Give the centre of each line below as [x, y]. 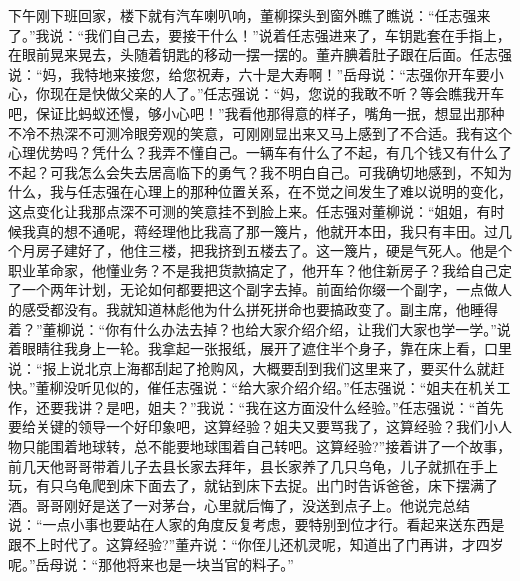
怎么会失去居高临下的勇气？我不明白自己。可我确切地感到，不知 [287, 171]
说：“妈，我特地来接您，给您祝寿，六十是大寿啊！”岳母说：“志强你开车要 [249, 73]
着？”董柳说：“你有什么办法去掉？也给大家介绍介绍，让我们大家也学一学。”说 [259, 328]
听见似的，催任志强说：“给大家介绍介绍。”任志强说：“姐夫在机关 [287, 387]
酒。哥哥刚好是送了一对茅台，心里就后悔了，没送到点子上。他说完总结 [239, 504]
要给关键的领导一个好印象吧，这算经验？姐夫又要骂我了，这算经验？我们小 [253, 426]
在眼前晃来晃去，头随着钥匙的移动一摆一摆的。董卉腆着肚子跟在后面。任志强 [260, 54]
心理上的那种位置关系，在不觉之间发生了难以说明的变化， [322, 191]
